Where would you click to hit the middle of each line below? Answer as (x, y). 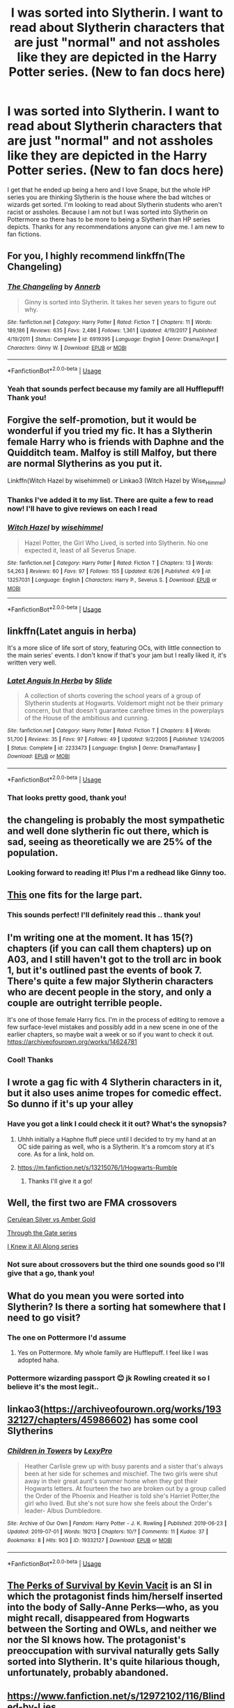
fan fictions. (24, 234)
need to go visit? (44, 1318)
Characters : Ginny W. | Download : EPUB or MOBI (67, 348)
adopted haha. (38, 1360)
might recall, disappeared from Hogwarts (99, 1618)
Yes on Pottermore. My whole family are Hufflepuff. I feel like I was (113, 1353)
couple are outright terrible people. (85, 1003)
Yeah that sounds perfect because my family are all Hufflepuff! (116, 389)
